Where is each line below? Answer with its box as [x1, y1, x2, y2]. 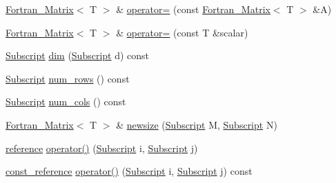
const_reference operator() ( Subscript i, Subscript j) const [6, 164, 253, 178]
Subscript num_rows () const [6, 71, 130, 85]
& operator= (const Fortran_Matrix [116, 2, 270, 16]
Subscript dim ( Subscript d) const [6, 48, 150, 63]
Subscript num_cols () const [6, 94, 126, 109]
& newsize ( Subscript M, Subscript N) [116, 117, 277, 131]
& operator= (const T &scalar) [116, 25, 248, 39]
